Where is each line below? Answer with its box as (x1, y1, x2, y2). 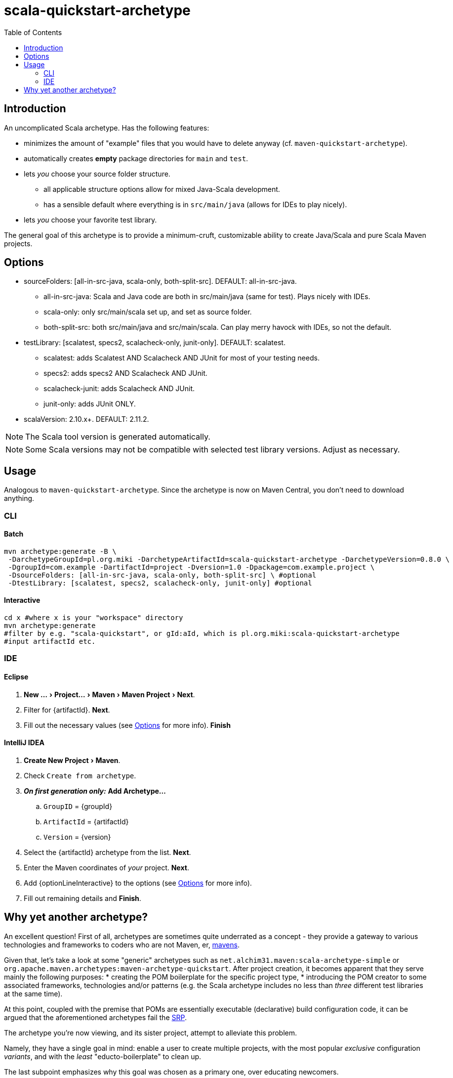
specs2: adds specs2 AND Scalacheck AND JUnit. (43, 369, 207, 378)
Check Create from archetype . (24, 771, 136, 780)
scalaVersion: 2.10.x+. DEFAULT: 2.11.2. (24, 415, 149, 424)
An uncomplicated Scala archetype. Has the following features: (4, 123, 209, 132)
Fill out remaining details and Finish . (24, 894, 141, 902)
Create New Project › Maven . (24, 756, 121, 764)
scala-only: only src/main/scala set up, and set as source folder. (43, 308, 252, 316)
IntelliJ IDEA (4, 738, 44, 747)
